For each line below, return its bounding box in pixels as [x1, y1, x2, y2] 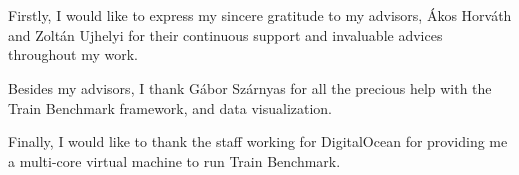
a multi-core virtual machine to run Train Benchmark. [8, 150, 341, 171]
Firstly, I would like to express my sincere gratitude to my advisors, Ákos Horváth [8, 5, 512, 26]
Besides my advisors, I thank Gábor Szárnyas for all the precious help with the [8, 77, 492, 98]
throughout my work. [8, 44, 138, 65]
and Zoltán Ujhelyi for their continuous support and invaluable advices [8, 24, 443, 45]
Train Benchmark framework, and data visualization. [8, 97, 333, 118]
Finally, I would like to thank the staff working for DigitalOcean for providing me [8, 131, 508, 152]
